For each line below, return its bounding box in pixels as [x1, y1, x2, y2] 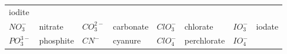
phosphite [39, 34, 74, 46]
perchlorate [184, 34, 225, 46]
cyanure [113, 34, 141, 46]
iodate [256, 20, 279, 32]
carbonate [113, 20, 149, 32]
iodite [9, 5, 29, 17]
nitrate [39, 20, 64, 32]
